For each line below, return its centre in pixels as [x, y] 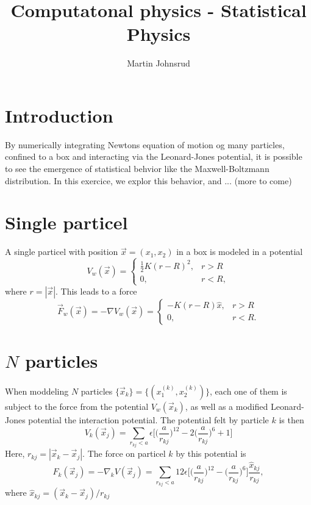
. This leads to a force [96, 291]
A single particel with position [62, 252]
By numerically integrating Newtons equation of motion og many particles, [145, 144]
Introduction [59, 115]
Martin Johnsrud [159, 63]
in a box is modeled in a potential [240, 252]
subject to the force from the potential [77, 406]
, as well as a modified [227, 406]
